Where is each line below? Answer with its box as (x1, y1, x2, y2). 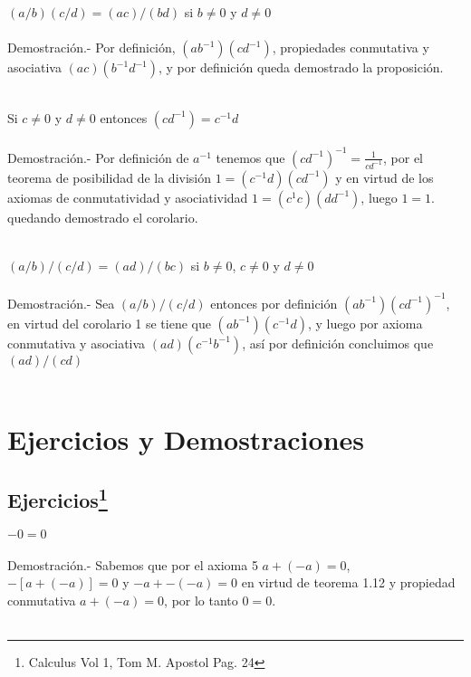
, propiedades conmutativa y (272, 38, 429, 57)
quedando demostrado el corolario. (7, 207, 198, 226)
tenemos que (216, 148, 285, 167)
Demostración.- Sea (7, 293, 115, 312)
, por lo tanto (164, 590, 238, 609)
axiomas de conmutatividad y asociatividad (7, 187, 248, 206)
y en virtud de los (335, 167, 434, 186)
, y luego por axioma (307, 313, 423, 332)
